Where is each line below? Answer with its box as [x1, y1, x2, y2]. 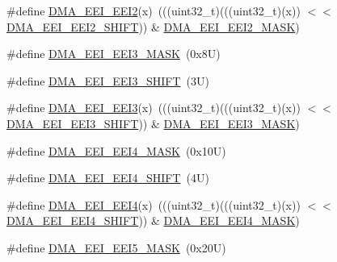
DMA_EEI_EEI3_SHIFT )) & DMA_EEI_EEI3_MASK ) [6, 114, 300, 131]
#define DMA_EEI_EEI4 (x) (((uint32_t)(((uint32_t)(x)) [6, 196, 301, 213]
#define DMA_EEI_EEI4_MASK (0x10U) [6, 142, 226, 159]
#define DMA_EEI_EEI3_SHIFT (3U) [6, 72, 209, 89]
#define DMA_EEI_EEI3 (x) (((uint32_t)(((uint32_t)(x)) [6, 99, 301, 116]
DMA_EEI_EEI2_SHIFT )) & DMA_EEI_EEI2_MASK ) [6, 18, 300, 35]
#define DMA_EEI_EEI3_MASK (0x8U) [6, 45, 221, 62]
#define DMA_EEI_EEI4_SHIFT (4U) [6, 169, 209, 186]
